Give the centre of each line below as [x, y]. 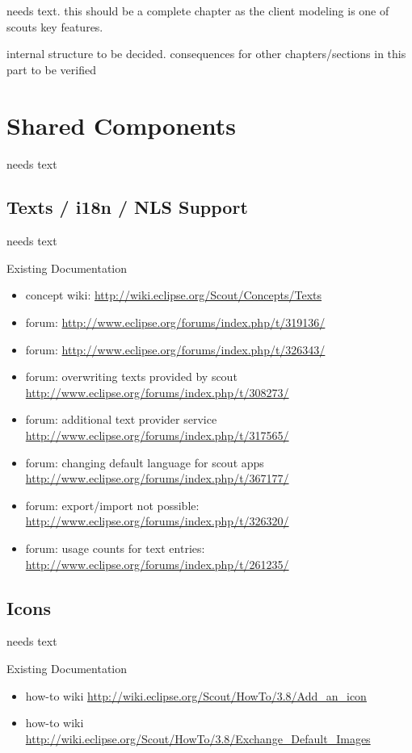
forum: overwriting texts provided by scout [131, 376]
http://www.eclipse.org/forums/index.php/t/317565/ [157, 435]
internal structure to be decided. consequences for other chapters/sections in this [206, 54]
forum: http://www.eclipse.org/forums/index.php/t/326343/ [175, 349]
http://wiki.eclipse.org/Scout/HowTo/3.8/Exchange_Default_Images [198, 738]
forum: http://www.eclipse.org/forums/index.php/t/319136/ [175, 322]
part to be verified [51, 69]
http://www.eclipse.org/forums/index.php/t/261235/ [157, 564]
